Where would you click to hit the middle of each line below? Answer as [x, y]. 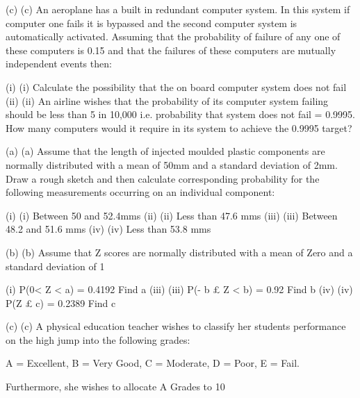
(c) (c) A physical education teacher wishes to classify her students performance [176, 326]
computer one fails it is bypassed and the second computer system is [152, 23]
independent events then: [59, 64]
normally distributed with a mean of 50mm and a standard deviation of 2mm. [172, 164]
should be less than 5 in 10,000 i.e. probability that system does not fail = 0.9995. [180, 114]
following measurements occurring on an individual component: [140, 192]
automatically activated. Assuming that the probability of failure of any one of [173, 36]
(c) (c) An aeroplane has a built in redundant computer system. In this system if [178, 9]
